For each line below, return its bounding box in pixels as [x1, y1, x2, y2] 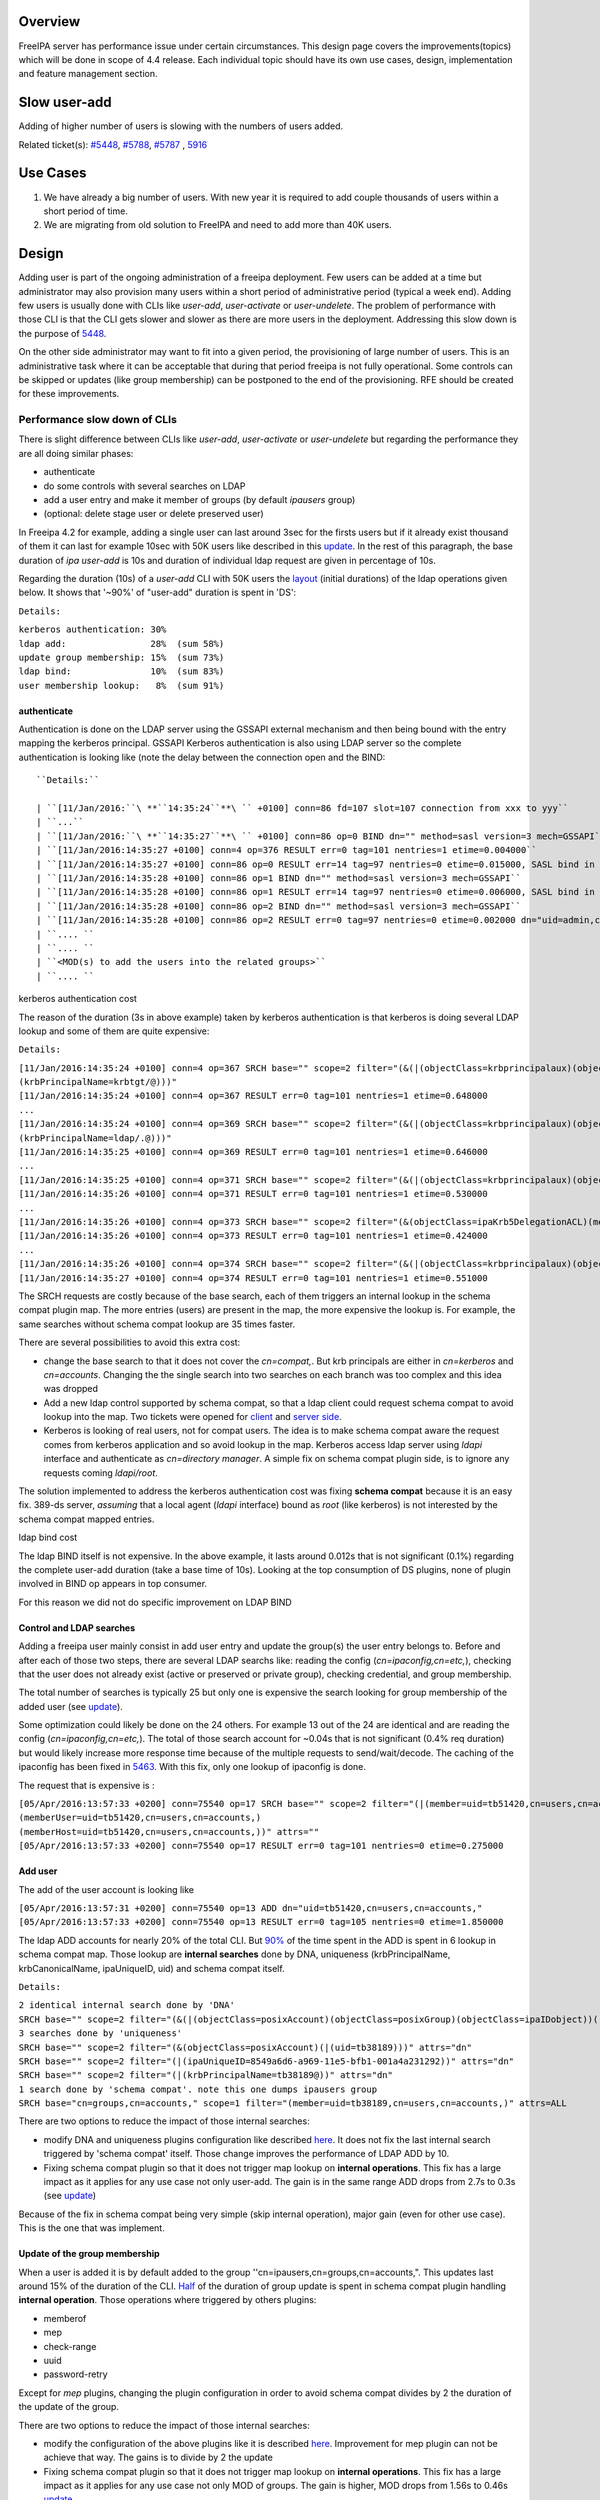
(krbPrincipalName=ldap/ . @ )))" [18, 1132, 172, 1144]
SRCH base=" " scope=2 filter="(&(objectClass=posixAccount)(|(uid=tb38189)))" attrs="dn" [18, 2041, 472, 2053]
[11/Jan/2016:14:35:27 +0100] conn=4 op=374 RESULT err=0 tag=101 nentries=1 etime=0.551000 [18, 1272, 489, 1284]
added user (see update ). [18, 1700, 124, 1712]
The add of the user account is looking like [18, 1883, 195, 1895]
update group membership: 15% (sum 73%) [18, 651, 225, 663]
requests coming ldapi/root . [43, 1466, 159, 1479]
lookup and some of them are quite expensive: [18, 1025, 210, 1037]
